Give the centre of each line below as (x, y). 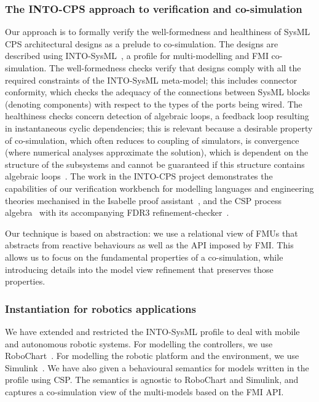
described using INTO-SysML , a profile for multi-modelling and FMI (137, 56)
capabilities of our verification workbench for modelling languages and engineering (159, 188)
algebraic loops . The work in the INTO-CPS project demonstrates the (139, 176)
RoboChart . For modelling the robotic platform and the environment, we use (152, 356)
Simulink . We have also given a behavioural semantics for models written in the (157, 367)
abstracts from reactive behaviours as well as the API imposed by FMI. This (149, 245)
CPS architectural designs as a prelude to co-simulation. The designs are (142, 43)
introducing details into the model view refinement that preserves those (139, 269)
